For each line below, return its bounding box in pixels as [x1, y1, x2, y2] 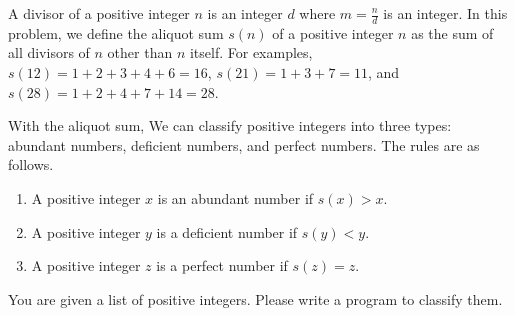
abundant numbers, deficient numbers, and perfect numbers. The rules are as [8, 134, 480, 155]
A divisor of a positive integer [8, 3, 190, 23]
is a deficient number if [156, 221, 298, 242]
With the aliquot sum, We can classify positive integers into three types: [8, 115, 452, 136]
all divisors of [8, 42, 90, 63]
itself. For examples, [189, 42, 313, 63]
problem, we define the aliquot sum [8, 22, 224, 43]
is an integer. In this [383, 3, 508, 23]
